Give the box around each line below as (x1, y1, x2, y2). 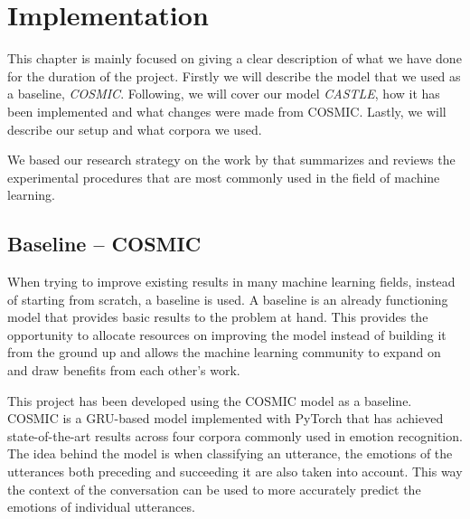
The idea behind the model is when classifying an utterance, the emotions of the (7, 444, 453, 463)
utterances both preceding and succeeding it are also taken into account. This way (7, 462, 463, 481)
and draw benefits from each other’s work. (7, 361, 240, 380)
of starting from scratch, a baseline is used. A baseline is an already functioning (7, 289, 448, 308)
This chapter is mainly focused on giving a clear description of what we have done (7, 49, 462, 68)
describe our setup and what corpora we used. (7, 119, 262, 138)
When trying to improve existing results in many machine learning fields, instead (7, 272, 456, 291)
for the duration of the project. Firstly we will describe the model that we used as (7, 66, 461, 85)
